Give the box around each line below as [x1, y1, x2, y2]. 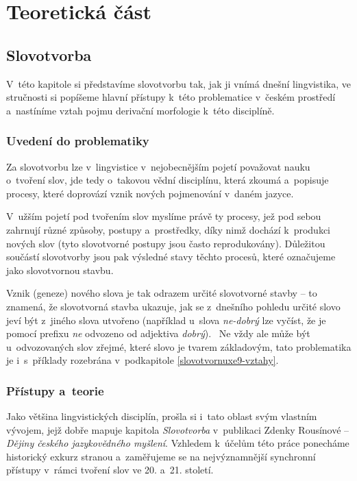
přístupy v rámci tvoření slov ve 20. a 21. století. [6, 463, 214, 477]
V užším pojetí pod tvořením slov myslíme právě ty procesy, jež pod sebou [6, 209, 321, 223]
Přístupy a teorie [6, 382, 104, 399]
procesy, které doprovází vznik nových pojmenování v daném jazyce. [6, 186, 294, 200]
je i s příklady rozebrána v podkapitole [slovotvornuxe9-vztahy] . [6, 353, 279, 367]
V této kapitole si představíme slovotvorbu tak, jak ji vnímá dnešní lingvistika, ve [6, 76, 351, 90]
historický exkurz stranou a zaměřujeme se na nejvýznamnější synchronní [6, 449, 316, 463]
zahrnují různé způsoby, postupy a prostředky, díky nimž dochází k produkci [6, 222, 331, 236]
